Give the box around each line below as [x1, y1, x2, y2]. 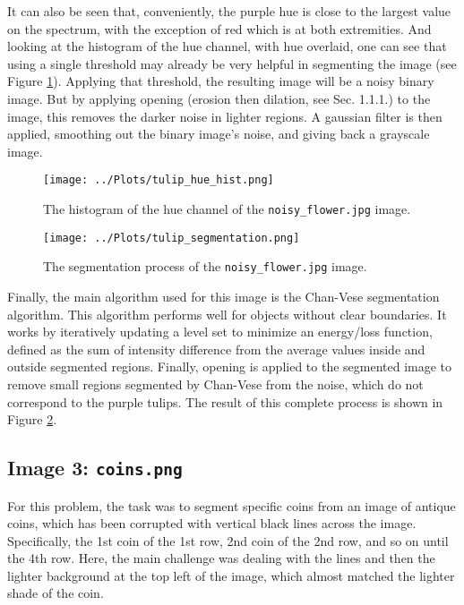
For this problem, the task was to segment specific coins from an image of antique [7, 496, 456, 515]
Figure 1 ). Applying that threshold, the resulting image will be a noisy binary [7, 72, 434, 90]
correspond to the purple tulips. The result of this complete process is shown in [7, 392, 443, 411]
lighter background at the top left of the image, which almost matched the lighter [7, 566, 455, 584]
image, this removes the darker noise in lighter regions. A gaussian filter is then [7, 107, 443, 125]
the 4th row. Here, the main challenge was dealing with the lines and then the [7, 549, 435, 567]
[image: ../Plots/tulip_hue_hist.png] [43, 174, 274, 187]
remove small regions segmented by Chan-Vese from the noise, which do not [7, 374, 424, 393]
